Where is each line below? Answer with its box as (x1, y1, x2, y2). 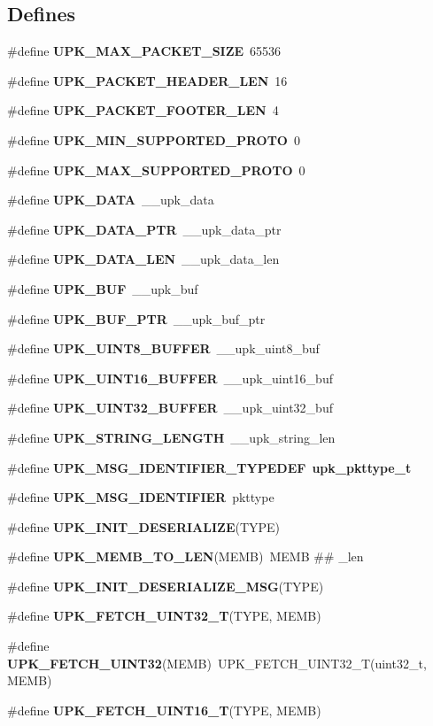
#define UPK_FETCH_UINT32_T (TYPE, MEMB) (7, 606, 321, 625)
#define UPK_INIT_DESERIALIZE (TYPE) (7, 517, 281, 536)
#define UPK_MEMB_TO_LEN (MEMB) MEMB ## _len (7, 547, 364, 566)
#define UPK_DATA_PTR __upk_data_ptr (7, 220, 282, 238)
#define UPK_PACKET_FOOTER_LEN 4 (7, 101, 279, 120)
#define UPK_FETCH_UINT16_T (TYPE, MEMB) (7, 700, 321, 719)
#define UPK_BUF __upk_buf (7, 279, 198, 297)
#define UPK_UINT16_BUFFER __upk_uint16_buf (7, 368, 333, 387)
